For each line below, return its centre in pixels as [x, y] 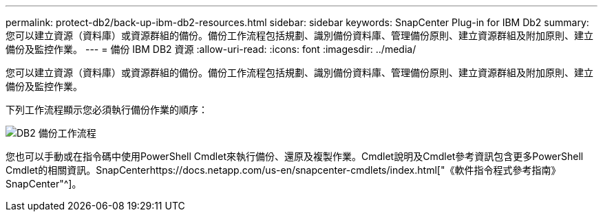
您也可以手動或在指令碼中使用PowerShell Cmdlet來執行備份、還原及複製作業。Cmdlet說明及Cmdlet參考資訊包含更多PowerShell [295, 156]
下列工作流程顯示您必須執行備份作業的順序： [107, 110]
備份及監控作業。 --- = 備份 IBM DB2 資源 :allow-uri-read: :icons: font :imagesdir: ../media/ [211, 49]
